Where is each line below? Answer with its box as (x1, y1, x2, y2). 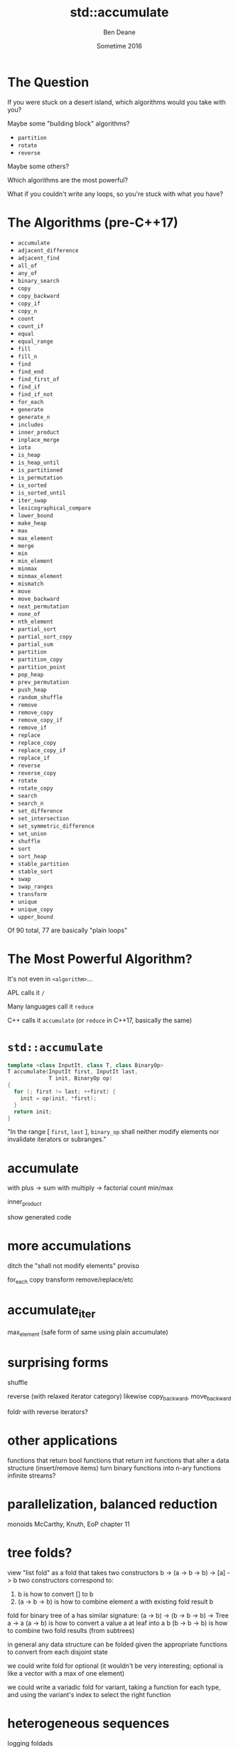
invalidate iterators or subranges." (7, 1135, 107, 1144)
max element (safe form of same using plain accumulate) (7, 1328, 168, 1339)
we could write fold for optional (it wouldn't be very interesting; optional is (7, 1661, 224, 1670)
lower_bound (17, 512, 53, 519)
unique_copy (17, 906, 53, 913)
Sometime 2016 (97, 41, 142, 50)
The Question (7, 74, 90, 90)
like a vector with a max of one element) (7, 1669, 125, 1677)
